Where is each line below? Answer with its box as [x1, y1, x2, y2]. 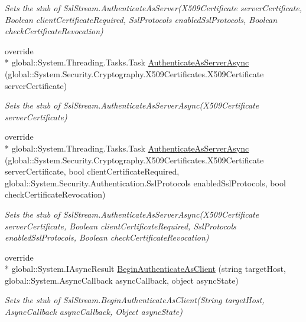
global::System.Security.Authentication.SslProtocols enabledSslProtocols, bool [5, 176, 286, 189]
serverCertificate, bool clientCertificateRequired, [5, 165, 180, 178]
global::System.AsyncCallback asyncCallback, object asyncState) [5, 274, 239, 286]
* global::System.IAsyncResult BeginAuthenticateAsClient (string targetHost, [5, 262, 286, 275]
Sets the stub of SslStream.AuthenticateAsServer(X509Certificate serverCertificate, [5, 2, 302, 14]
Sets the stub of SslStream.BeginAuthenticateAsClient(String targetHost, [5, 294, 265, 306]
